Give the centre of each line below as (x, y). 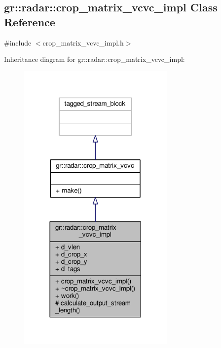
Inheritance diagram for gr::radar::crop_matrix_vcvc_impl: (94, 59)
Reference (30, 22)
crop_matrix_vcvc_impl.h (83, 42)
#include (18, 42)
